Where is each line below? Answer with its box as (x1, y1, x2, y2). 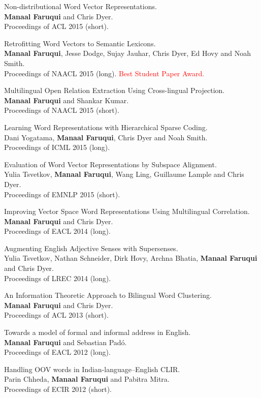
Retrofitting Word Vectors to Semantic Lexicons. (4, 38, 156, 48)
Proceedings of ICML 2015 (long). (4, 142, 110, 152)
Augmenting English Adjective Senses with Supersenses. (4, 242, 178, 253)
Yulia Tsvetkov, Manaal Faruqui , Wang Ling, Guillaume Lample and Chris (4, 169, 244, 179)
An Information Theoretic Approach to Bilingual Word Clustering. (4, 290, 212, 300)
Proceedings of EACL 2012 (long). (4, 347, 111, 357)
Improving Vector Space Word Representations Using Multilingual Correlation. (4, 206, 250, 217)
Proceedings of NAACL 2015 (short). (4, 105, 119, 115)
